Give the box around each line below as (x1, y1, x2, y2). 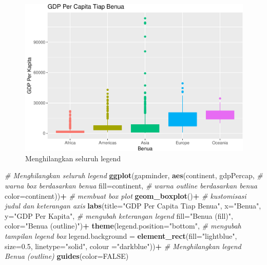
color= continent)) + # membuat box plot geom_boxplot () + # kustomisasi (5, 190, 246, 201)
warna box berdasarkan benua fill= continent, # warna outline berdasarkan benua (5, 180, 257, 191)
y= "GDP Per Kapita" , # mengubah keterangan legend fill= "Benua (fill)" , (5, 210, 233, 221)
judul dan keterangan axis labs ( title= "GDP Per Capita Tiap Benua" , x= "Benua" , (5, 200, 261, 211)
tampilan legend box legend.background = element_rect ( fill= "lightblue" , (5, 230, 237, 241)
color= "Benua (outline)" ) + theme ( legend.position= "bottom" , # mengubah (5, 220, 241, 231)
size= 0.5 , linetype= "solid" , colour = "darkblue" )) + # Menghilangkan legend (5, 240, 241, 251)
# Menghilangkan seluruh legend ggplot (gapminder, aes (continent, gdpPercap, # (5, 170, 263, 181)
